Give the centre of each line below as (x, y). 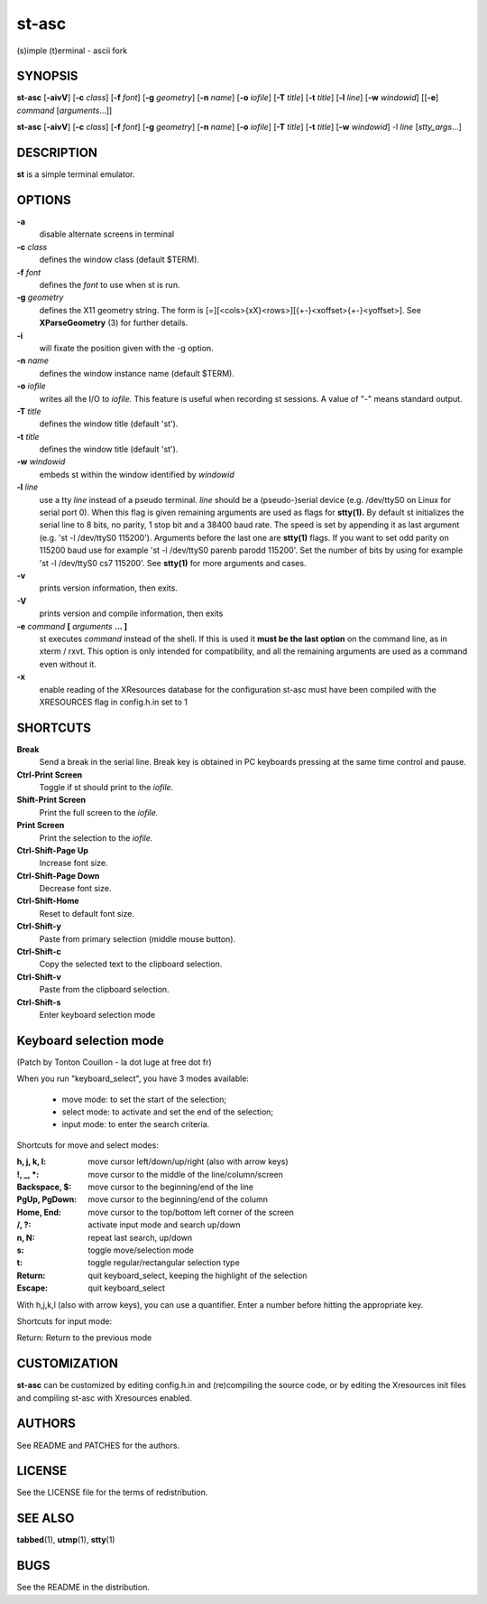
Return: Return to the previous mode (84, 1338)
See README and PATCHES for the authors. (98, 1445)
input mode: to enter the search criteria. (136, 1124)
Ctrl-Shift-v (39, 976)
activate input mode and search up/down (164, 1225)
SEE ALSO (46, 1519)
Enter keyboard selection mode (97, 1015)
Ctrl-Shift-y (39, 927)
